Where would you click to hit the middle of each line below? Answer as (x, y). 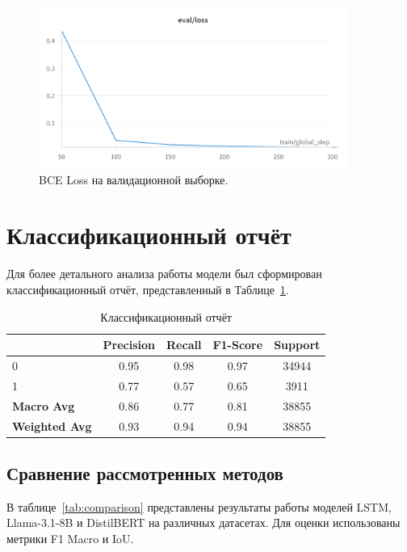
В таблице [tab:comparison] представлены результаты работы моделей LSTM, (199, 506)
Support (297, 345)
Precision (129, 345)
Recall (184, 345)
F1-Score (238, 345)
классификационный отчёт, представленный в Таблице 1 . (148, 290)
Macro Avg (44, 405)
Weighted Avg (52, 426)
